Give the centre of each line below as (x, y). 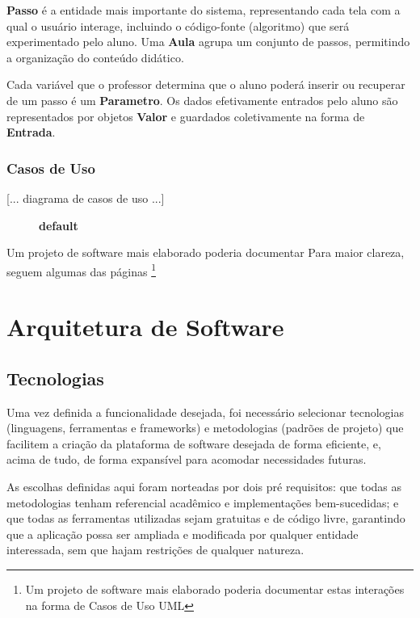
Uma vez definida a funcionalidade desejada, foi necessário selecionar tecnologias (205, 412)
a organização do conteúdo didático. (95, 57)
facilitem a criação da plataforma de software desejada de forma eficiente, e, (194, 443)
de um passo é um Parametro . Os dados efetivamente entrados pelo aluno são (202, 100)
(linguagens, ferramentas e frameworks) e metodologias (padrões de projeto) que (205, 428)
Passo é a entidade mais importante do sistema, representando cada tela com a (204, 10)
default (59, 225)
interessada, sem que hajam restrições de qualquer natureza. (155, 550)
